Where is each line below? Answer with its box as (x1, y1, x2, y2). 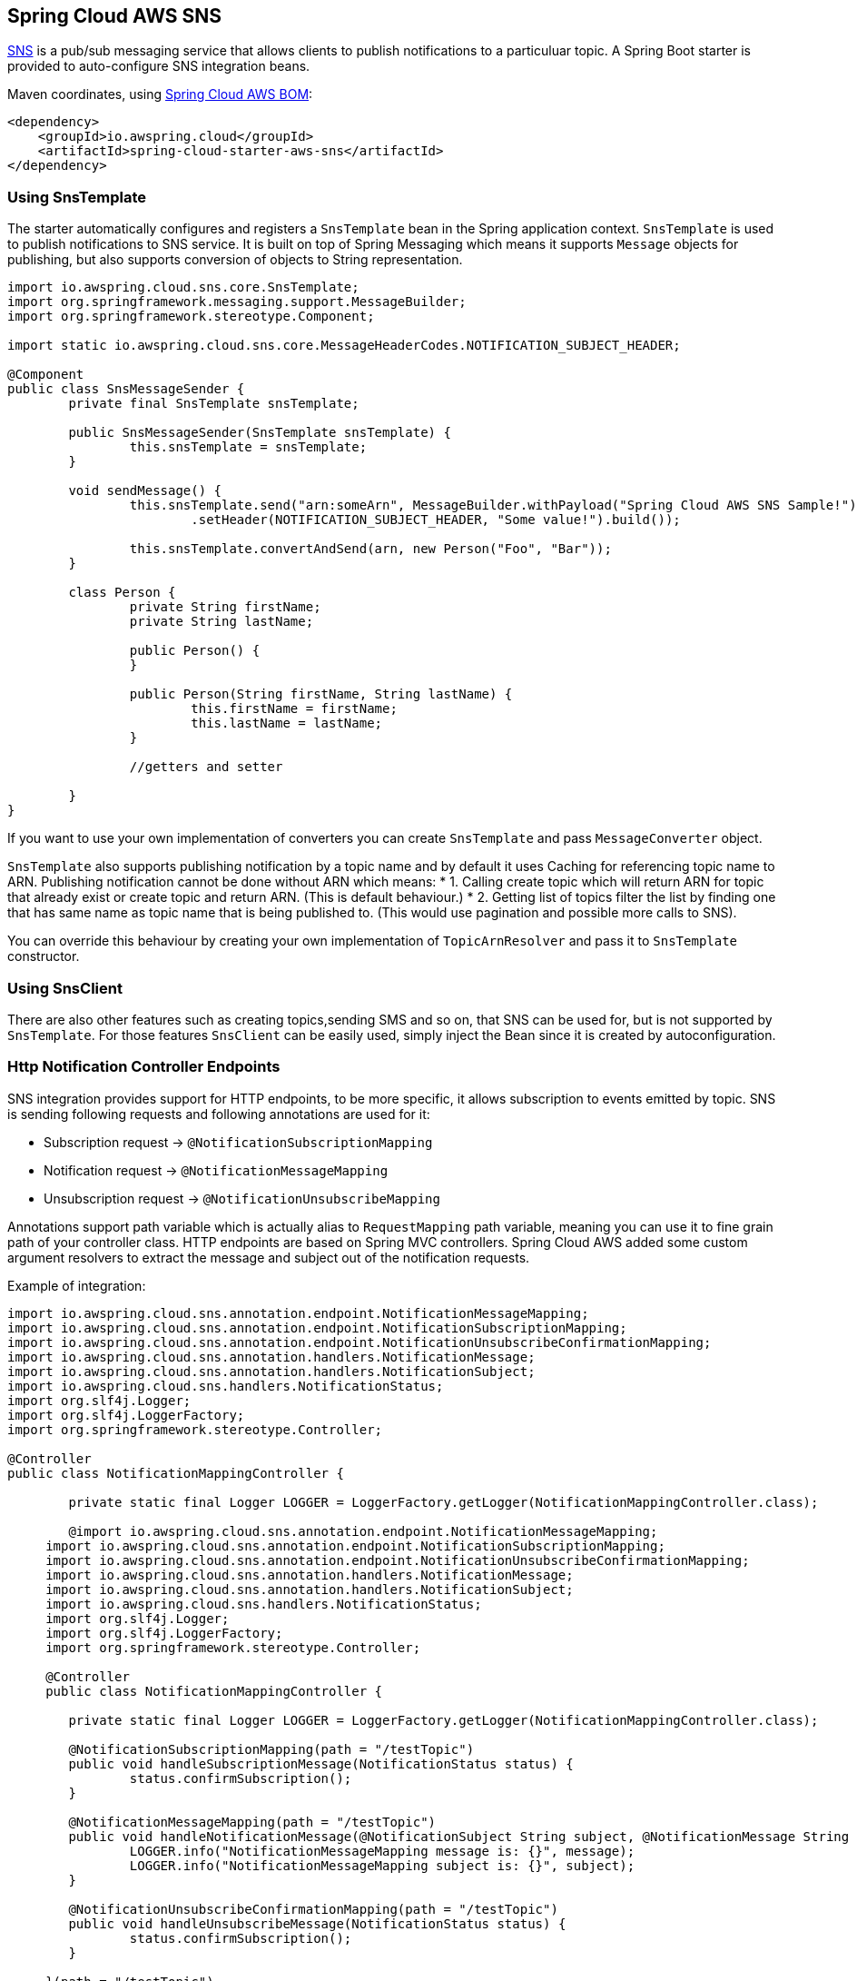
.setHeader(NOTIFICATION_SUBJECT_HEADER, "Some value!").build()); (191, 512, 681, 528)
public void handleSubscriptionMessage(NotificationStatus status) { (68, 1756, 574, 1771)
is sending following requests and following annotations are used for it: (7, 1105, 430, 1122)
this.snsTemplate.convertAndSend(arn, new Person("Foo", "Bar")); (129, 541, 612, 557)
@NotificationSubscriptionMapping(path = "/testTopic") (68, 1741, 475, 1757)
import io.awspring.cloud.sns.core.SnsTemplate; (7, 280, 360, 295)
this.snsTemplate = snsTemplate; (129, 440, 368, 455)
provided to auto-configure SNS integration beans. (7, 58, 310, 74)
